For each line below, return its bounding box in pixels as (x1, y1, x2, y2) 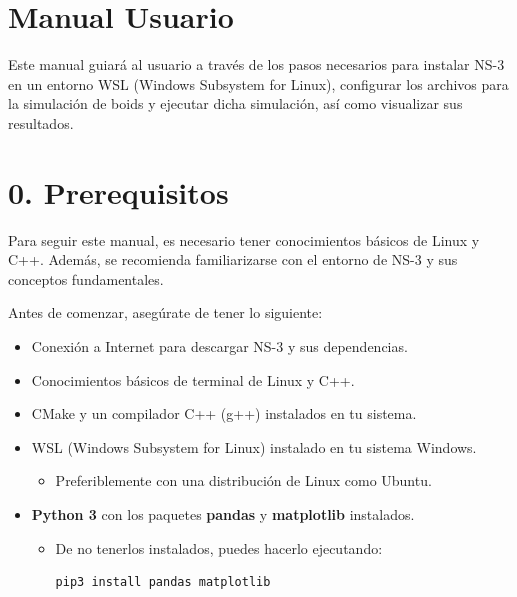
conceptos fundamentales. (8, 268, 164, 289)
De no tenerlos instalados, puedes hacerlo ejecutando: (55, 537, 383, 558)
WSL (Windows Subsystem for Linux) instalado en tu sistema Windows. (31, 436, 477, 457)
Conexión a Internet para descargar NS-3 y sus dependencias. (31, 336, 408, 356)
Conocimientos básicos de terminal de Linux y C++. (31, 369, 355, 390)
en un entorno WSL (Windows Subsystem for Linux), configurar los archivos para (8, 73, 509, 94)
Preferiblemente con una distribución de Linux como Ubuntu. (55, 470, 432, 491)
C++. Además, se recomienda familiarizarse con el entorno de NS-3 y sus (8, 249, 458, 270)
